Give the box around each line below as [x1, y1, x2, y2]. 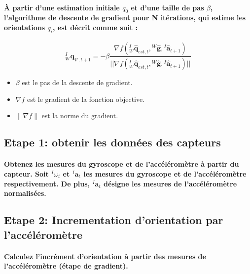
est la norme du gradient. [41, 110, 118, 121]
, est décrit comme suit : [52, 22, 138, 32]
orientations [4, 22, 45, 32]
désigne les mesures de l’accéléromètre [104, 178, 237, 188]
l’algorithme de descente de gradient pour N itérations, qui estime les [4, 12, 246, 23]
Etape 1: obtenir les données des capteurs [4, 135, 221, 150]
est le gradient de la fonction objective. [27, 93, 145, 104]
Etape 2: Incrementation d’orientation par [4, 212, 223, 228]
